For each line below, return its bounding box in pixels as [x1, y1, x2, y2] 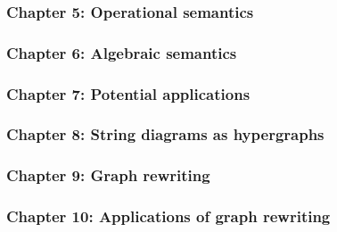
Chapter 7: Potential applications [6, 82, 251, 104]
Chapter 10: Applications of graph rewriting [6, 205, 331, 228]
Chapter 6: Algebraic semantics [6, 41, 237, 63]
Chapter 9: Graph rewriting [6, 164, 210, 186]
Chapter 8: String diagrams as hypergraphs [6, 123, 325, 145]
